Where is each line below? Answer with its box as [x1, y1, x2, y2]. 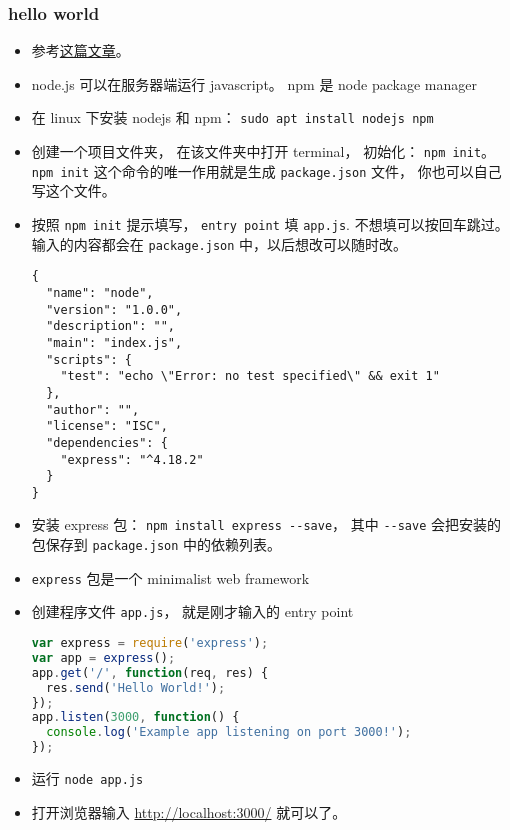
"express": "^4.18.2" [60, 452, 204, 467]
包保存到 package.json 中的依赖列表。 [31, 534, 282, 555]
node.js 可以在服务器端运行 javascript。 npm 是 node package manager [31, 73, 477, 94]
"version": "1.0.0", [46, 302, 183, 317]
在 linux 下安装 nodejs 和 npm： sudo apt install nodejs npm [31, 107, 434, 128]
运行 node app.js [31, 768, 144, 789]
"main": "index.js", [46, 335, 183, 350]
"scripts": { [46, 352, 133, 367]
